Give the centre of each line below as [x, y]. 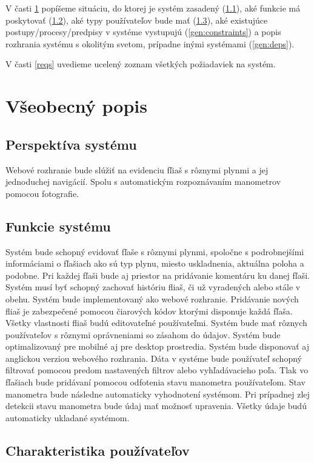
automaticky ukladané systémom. [68, 417]
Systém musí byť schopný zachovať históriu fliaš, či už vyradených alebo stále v [153, 287]
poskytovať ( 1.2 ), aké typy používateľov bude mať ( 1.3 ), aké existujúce [137, 20]
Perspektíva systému [71, 144]
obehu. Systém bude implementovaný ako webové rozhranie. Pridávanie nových [152, 298]
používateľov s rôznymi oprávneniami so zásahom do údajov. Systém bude [143, 334]
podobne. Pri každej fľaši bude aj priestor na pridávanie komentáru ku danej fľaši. [158, 275]
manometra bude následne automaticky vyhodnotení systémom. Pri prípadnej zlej [158, 394]
